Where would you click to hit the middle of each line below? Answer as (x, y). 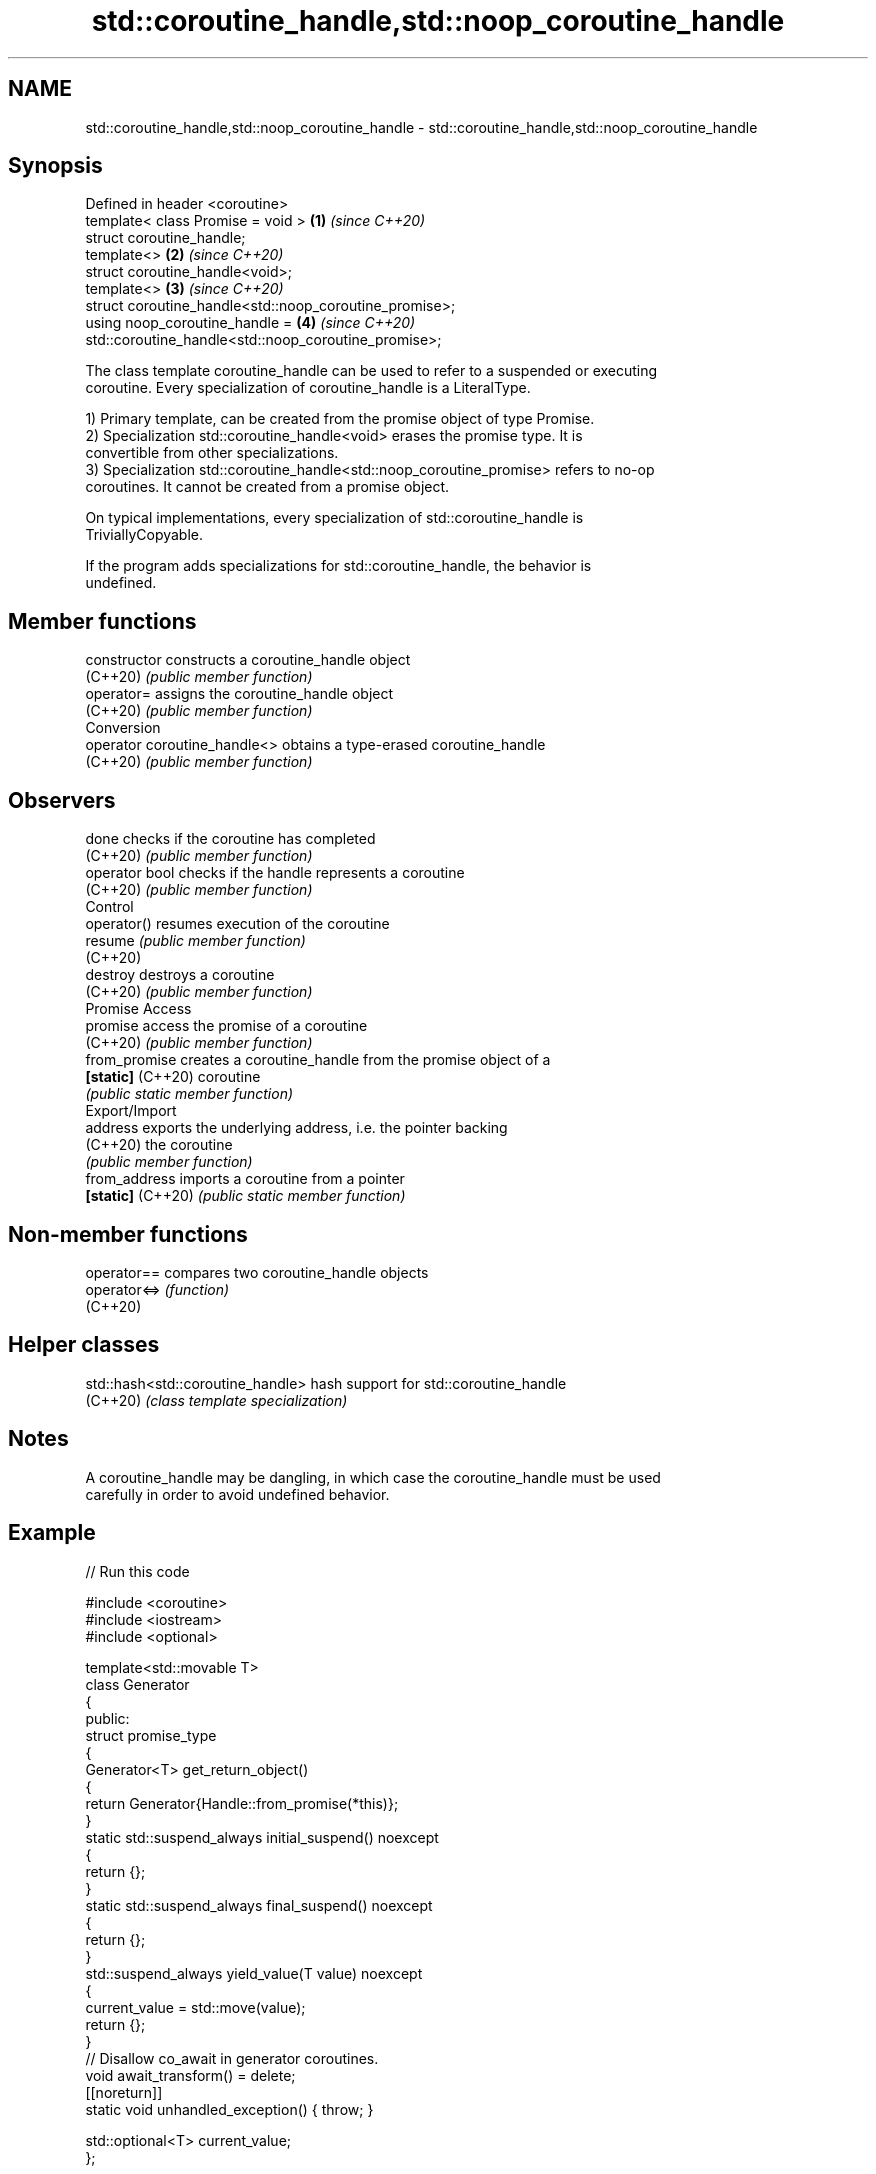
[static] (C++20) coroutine (173, 1077)
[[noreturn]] (124, 2092)
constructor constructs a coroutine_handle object (248, 660)
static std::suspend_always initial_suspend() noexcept (262, 1837)
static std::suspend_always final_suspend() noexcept (259, 1905)
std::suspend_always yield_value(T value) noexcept (254, 1973)
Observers (62, 800)
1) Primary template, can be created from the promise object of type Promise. (340, 419)
